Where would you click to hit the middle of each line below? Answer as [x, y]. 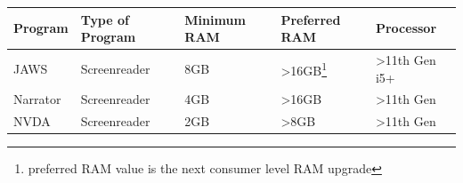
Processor [406, 28]
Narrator [37, 99]
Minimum [215, 19]
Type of [105, 19]
